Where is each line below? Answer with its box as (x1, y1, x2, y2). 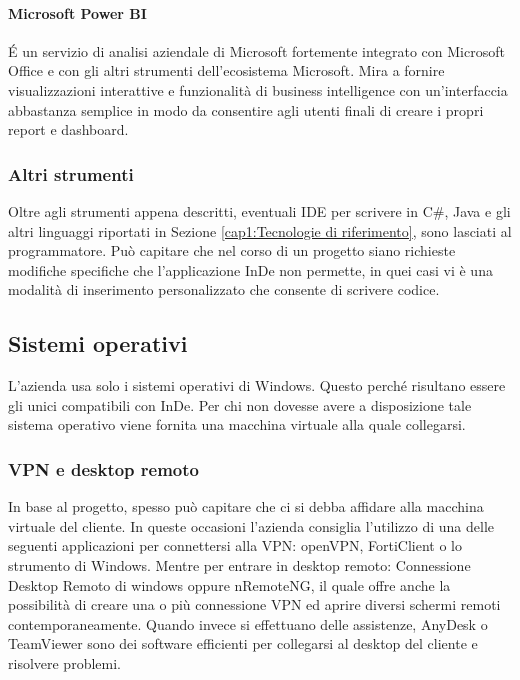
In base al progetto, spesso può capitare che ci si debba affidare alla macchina (8, 496, 484, 517)
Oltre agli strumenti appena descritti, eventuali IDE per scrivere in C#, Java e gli (8, 200, 511, 221)
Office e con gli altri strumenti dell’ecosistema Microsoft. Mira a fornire (8, 60, 445, 81)
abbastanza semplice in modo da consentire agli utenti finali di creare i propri (8, 99, 484, 120)
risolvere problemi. (8, 652, 121, 673)
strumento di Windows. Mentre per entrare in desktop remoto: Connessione (8, 554, 471, 575)
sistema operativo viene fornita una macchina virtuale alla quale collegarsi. (8, 414, 466, 435)
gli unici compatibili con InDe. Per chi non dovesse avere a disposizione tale (8, 394, 472, 415)
